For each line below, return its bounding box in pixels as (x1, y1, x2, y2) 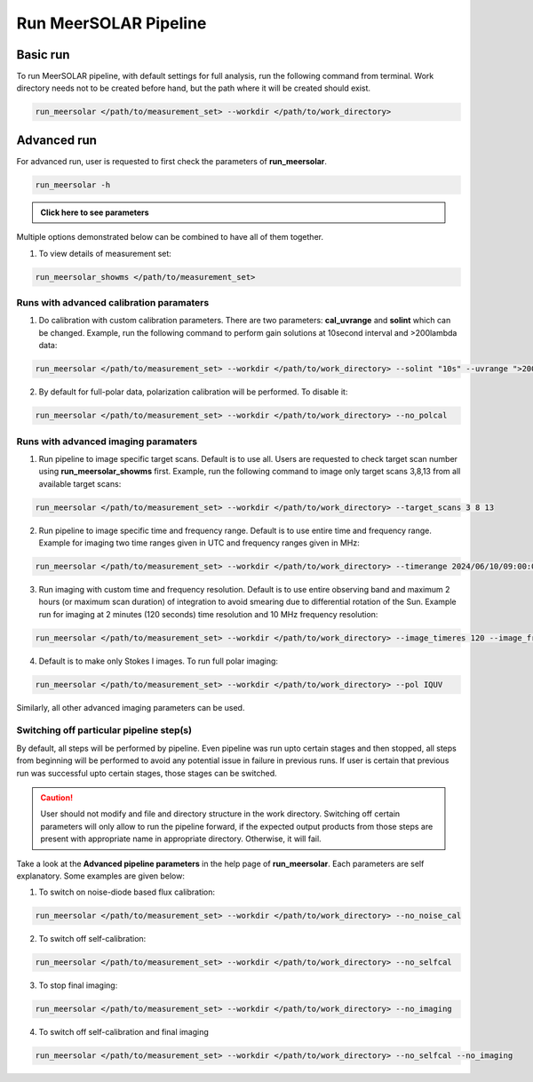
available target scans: (38, 478, 122, 489)
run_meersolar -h (35, 179, 111, 190)
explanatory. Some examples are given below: (16, 871, 186, 881)
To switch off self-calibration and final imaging (38, 1027, 209, 1038)
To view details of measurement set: (38, 248, 172, 259)
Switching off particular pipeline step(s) (16, 724, 193, 736)
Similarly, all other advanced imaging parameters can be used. (16, 702, 245, 712)
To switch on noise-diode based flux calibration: (38, 887, 216, 897)
